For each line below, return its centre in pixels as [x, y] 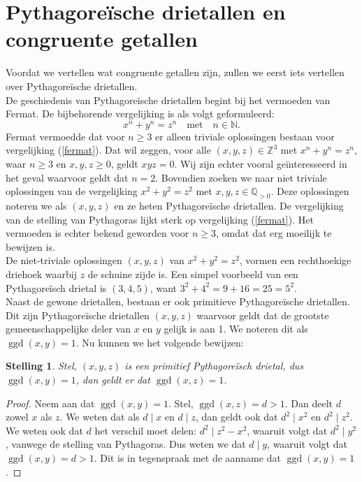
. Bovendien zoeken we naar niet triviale [241, 177]
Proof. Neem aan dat [50, 403]
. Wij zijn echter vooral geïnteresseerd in [261, 163]
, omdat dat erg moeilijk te [274, 233]
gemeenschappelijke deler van [68, 329]
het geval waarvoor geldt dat [67, 177]
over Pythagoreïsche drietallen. [72, 86]
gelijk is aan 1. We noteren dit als [236, 329]
